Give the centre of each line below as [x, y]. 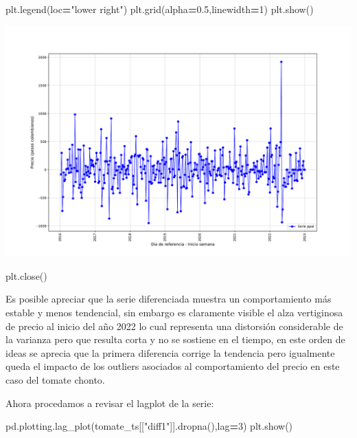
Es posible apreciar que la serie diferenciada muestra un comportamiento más [169, 299]
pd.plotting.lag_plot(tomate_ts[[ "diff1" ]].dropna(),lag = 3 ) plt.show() [149, 426]
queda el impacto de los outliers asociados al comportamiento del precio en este [173, 366]
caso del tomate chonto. [55, 380]
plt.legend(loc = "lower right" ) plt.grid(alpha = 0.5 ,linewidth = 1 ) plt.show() [160, 9]
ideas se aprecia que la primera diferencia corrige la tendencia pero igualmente [170, 352]
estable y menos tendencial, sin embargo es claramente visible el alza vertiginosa [174, 313]
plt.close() [26, 275]
